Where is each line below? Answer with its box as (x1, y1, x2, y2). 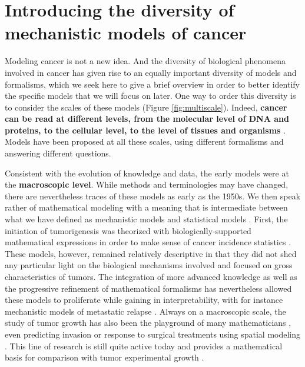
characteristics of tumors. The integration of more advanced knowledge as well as (5, 271, 297, 282)
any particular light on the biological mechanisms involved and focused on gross (5, 259, 293, 271)
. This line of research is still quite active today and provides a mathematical (5, 339, 283, 352)
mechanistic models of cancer (5, 21, 247, 45)
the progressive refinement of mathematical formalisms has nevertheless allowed (5, 282, 292, 294)
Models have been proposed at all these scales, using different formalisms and (5, 135, 284, 148)
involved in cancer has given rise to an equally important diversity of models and (5, 66, 297, 78)
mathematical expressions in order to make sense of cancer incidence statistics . (5, 236, 291, 248)
